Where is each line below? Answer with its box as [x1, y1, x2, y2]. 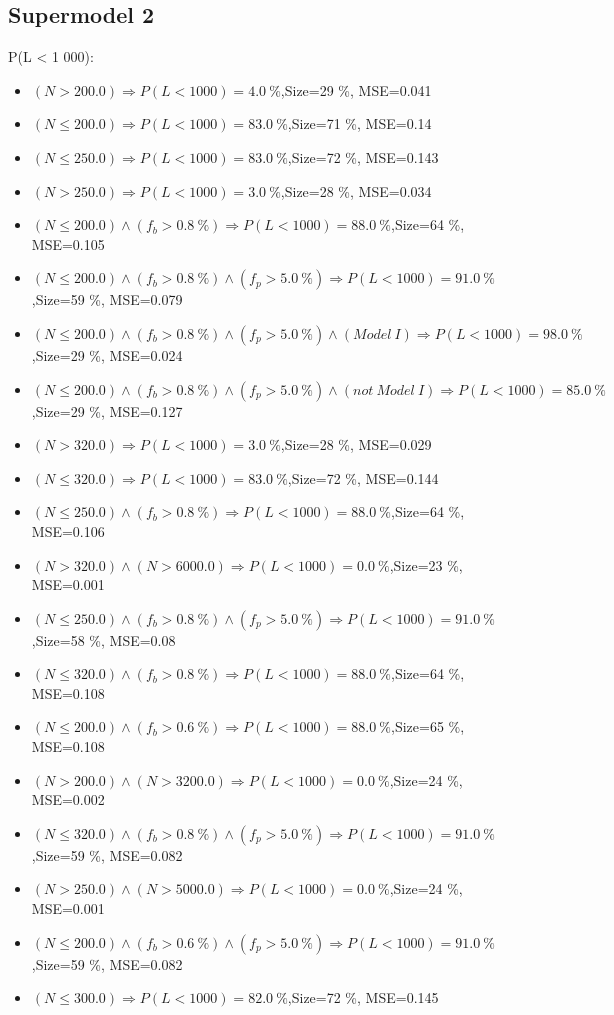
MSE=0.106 [31, 520, 105, 541]
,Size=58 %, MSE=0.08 [31, 629, 176, 650]
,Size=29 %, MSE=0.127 [31, 400, 183, 421]
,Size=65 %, [391, 716, 465, 737]
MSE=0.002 [31, 789, 105, 810]
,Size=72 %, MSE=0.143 [287, 146, 439, 167]
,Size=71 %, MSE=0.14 [287, 113, 432, 134]
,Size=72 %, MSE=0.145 [287, 987, 439, 1008]
